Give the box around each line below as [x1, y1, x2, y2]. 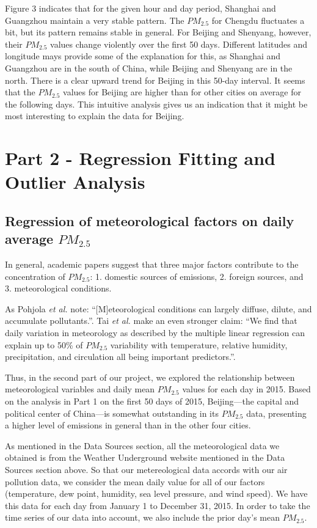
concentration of [5, 269, 65, 282]
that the [5, 86, 35, 98]
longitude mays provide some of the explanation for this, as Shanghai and [5, 50, 281, 62]
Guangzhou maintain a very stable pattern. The [5, 13, 184, 26]
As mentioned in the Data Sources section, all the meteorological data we [5, 439, 280, 452]
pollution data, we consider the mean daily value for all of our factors [5, 475, 265, 488]
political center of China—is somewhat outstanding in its [5, 406, 219, 419]
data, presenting [246, 406, 307, 419]
